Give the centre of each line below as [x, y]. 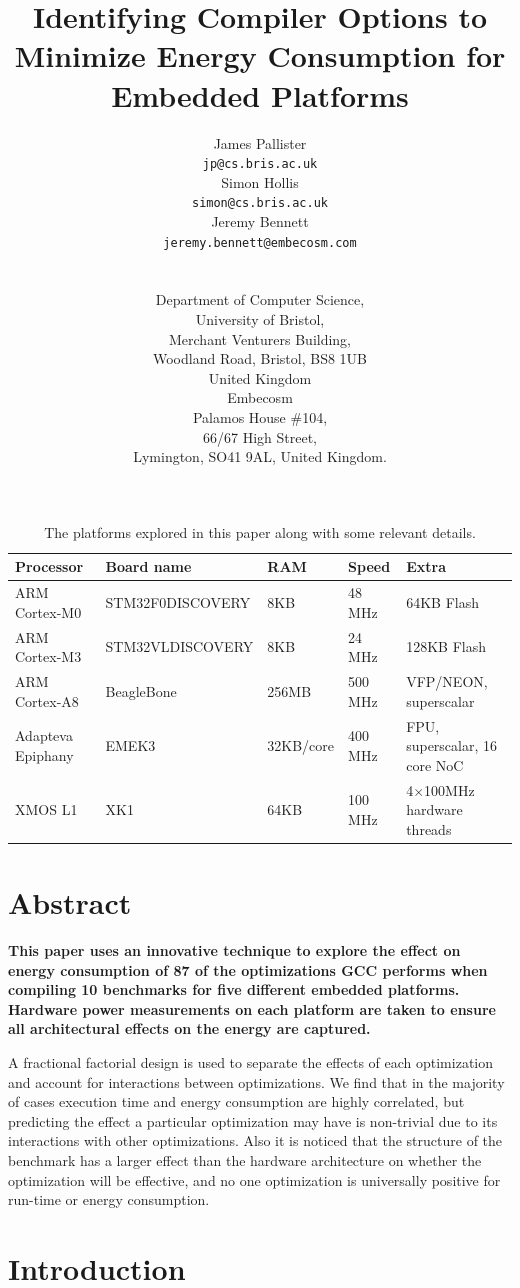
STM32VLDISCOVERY [179, 646]
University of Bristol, [260, 319]
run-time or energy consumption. [109, 1199]
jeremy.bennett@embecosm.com [260, 242]
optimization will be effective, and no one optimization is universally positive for [254, 1179]
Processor [49, 566]
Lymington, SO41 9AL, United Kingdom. [260, 456]
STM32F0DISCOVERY [178, 602]
